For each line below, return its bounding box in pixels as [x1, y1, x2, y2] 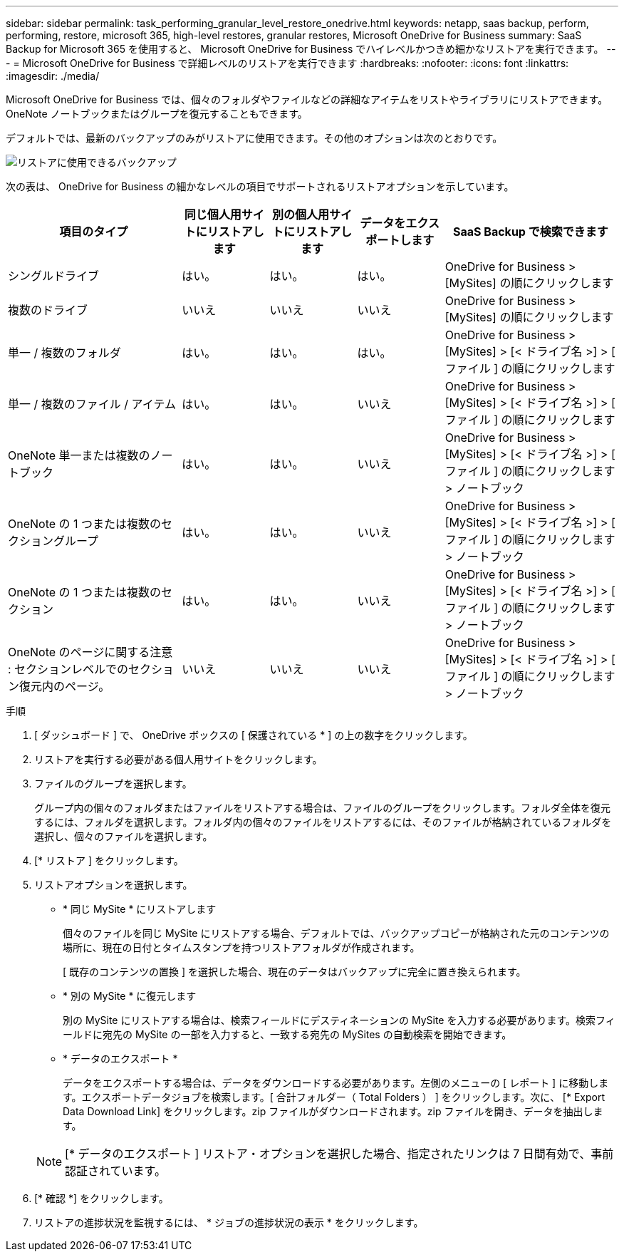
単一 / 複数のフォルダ [8, 346, 121, 360]
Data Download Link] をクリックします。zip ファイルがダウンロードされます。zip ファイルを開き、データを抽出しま [63, 1105, 603, 1117]
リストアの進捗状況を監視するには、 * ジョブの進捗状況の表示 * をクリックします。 [34, 1216, 424, 1228]
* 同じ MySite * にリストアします [63, 903, 217, 915]
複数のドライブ [8, 303, 88, 317]
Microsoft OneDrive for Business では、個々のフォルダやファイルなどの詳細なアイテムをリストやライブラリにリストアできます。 [6, 93, 608, 105]
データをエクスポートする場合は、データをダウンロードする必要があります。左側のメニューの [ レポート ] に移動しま [63, 1077, 609, 1089]
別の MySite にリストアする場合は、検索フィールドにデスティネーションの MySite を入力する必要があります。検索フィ [63, 1014, 615, 1026]
